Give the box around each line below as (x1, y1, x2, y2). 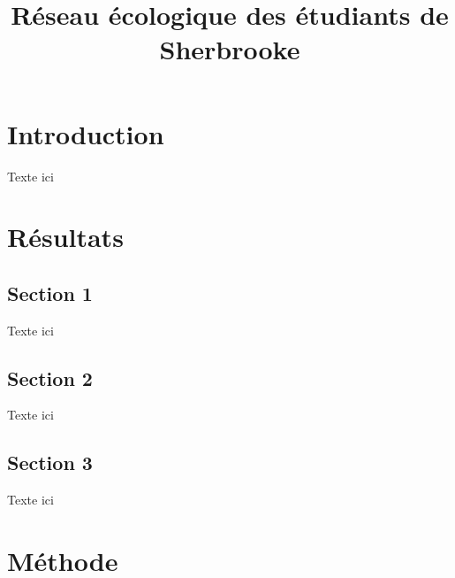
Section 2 (7, 364, 93, 391)
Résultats (7, 219, 124, 255)
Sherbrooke (159, 31, 300, 67)
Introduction (7, 115, 164, 151)
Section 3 (7, 449, 93, 476)
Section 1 (7, 279, 93, 306)
